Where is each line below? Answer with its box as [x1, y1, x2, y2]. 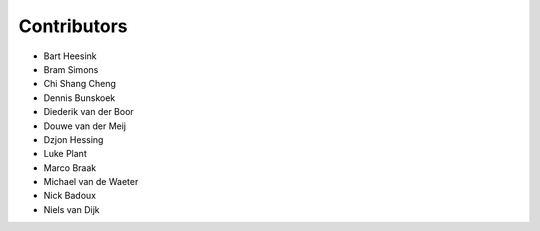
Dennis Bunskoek [43, 91, 116, 104]
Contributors [18, 15, 129, 37]
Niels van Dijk [43, 203, 100, 215]
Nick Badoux [43, 190, 97, 202]
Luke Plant [43, 148, 87, 160]
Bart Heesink [43, 50, 97, 62]
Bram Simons [43, 63, 99, 75]
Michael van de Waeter [43, 176, 139, 188]
